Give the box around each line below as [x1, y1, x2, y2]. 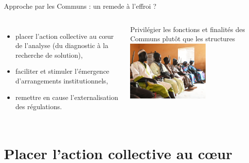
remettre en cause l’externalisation [15, 92, 118, 102]
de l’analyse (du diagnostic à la [15, 40, 109, 50]
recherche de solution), [15, 49, 83, 60]
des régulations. [15, 101, 62, 112]
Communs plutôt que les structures [130, 33, 235, 44]
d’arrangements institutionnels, [15, 75, 108, 85]
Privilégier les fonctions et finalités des [130, 24, 245, 34]
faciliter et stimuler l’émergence [15, 66, 110, 76]
